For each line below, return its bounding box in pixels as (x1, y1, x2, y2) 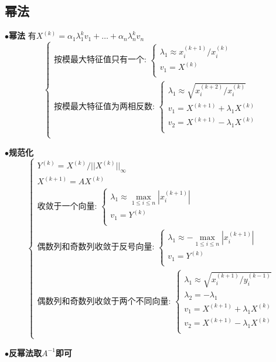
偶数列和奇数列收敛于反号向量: (37, 243, 155, 252)
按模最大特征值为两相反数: (53, 102, 155, 111)
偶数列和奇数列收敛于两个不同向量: (37, 297, 171, 306)
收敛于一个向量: (37, 202, 97, 211)
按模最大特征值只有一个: (53, 56, 146, 65)
